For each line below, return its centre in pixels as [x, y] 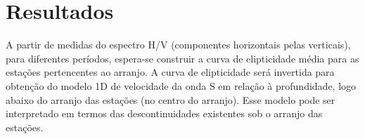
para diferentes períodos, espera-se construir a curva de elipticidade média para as [182, 58]
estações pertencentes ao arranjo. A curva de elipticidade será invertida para [170, 72]
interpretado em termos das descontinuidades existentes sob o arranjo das [164, 113]
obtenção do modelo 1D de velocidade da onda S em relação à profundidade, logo [181, 85]
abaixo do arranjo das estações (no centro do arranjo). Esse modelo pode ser [171, 99]
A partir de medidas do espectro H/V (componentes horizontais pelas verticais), [178, 45]
